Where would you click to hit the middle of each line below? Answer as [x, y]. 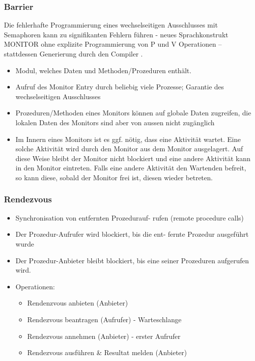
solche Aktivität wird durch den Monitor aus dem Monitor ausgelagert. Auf [129, 149]
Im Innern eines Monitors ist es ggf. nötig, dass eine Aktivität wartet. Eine [128, 139]
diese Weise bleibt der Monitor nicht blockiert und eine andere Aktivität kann [133, 158]
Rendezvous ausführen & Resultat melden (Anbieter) [107, 352]
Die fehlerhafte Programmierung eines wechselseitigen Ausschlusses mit [111, 25]
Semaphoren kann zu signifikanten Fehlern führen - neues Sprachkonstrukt [116, 34]
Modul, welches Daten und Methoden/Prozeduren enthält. [103, 70]
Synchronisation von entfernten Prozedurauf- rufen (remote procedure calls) [130, 217]
